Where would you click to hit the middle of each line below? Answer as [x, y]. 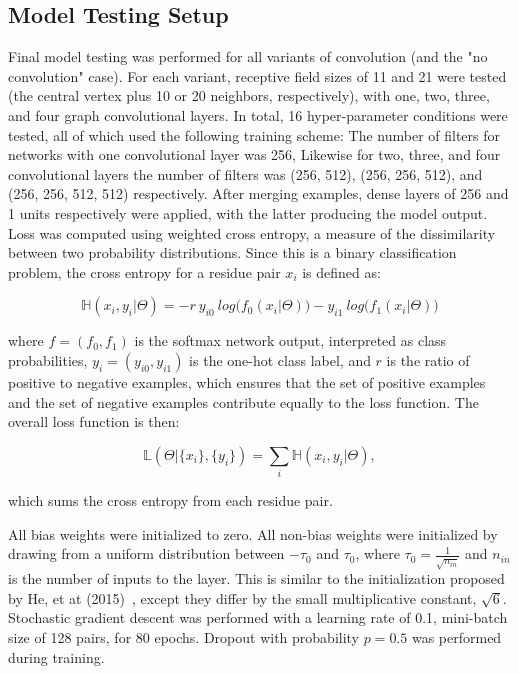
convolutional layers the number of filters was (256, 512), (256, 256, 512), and [245, 173]
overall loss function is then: [94, 421]
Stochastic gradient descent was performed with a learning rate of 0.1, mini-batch [258, 617]
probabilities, [48, 359]
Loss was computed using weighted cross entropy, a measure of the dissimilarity [252, 232]
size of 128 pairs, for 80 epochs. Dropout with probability [184, 636]
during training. [56, 656]
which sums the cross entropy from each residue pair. [170, 500]
